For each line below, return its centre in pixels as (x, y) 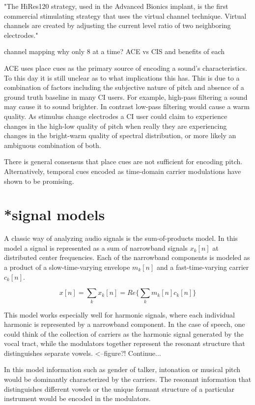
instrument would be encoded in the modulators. (77, 398)
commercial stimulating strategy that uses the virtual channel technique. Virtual (125, 15)
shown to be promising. (39, 181)
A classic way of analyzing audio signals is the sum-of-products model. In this (121, 238)
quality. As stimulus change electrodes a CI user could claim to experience (116, 116)
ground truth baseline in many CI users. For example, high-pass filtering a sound (126, 97)
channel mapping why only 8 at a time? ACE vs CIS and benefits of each (114, 51)
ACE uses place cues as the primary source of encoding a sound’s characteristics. (126, 68)
